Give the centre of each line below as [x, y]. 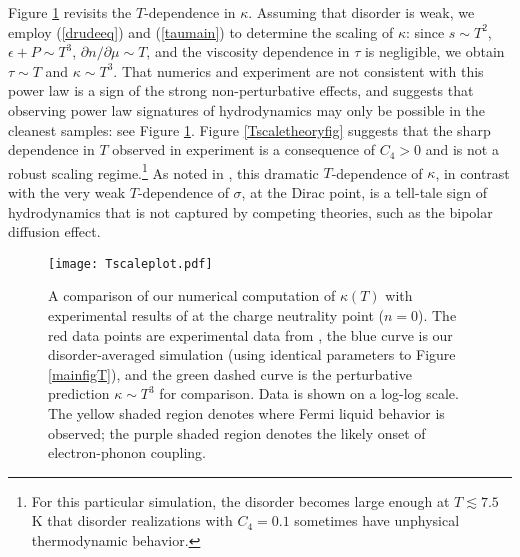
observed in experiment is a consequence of [244, 149]
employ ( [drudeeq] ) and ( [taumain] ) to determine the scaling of [201, 31]
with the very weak [67, 192]
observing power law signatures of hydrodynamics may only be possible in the [247, 109]
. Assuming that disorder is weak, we [361, 12]
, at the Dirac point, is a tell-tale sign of [364, 192]
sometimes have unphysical [377, 520]
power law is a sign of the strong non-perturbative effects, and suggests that [241, 90]
